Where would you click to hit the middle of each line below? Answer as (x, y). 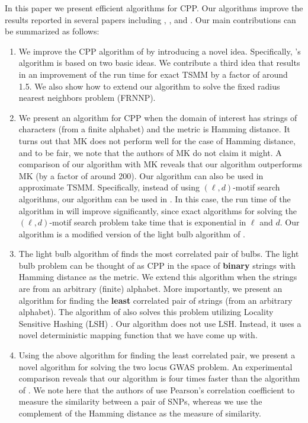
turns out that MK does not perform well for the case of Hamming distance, (157, 140)
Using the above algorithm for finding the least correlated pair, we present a (157, 355)
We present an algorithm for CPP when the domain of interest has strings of (158, 117)
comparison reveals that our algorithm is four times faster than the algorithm (159, 378)
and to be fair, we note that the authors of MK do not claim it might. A (150, 152)
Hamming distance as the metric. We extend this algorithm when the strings (158, 277)
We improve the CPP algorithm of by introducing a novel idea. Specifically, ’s (160, 51)
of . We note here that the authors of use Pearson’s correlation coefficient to (157, 389)
